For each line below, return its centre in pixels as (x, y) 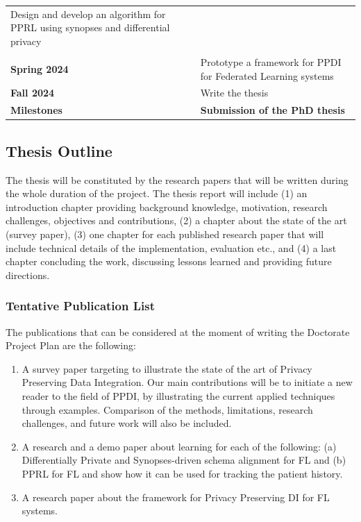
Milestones (36, 110)
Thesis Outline (59, 150)
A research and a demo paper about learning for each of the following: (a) (179, 446)
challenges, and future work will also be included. (127, 423)
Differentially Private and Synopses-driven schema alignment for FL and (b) (184, 460)
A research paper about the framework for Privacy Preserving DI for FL (176, 497)
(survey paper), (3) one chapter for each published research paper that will (165, 234)
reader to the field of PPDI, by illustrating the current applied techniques (178, 395)
